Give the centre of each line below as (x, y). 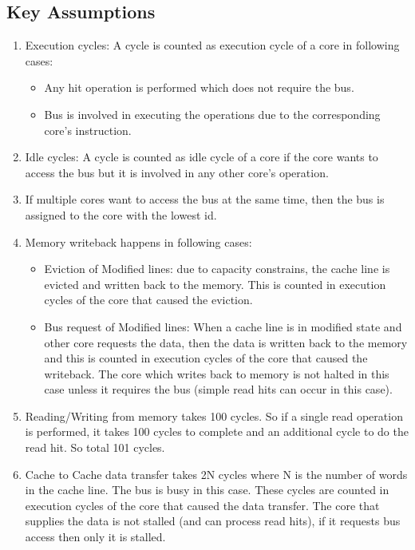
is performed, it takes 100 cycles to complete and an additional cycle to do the (217, 431)
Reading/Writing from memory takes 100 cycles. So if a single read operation (214, 415)
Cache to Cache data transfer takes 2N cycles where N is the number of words (216, 474)
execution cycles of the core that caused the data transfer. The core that (202, 505)
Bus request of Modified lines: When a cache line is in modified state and (223, 326)
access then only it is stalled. (95, 537)
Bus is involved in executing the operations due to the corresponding (212, 114)
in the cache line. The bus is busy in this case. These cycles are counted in (207, 490)
